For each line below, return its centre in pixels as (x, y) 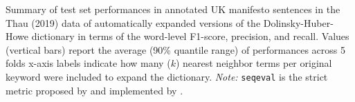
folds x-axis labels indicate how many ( (88, 63)
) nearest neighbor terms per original (254, 63)
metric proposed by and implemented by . (94, 90)
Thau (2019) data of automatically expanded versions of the (133, 22)
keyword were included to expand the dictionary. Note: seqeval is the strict (167, 76)
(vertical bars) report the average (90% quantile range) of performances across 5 (176, 49)
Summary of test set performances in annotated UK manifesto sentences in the (173, 9)
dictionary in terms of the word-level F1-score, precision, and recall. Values (190, 36)
